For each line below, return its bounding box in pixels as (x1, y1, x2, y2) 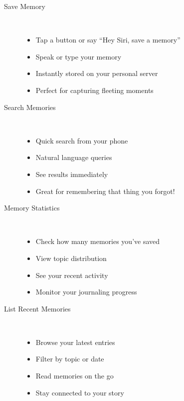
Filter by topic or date (35, 353, 104, 364)
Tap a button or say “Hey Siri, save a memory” (35, 34, 181, 45)
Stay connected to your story (35, 387, 124, 397)
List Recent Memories (4, 303, 71, 313)
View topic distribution (35, 252, 107, 263)
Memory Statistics (4, 202, 60, 213)
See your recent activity (35, 269, 108, 280)
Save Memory (4, 1, 45, 11)
